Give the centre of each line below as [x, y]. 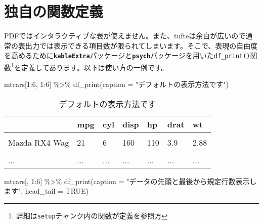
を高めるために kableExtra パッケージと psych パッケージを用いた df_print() [127, 55]
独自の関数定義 [54, 11]
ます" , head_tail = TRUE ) [47, 191]
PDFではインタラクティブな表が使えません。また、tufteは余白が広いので [125, 36]
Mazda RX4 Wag [39, 142]
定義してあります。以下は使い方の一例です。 [95, 67]
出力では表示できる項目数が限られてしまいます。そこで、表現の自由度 [141, 45]
